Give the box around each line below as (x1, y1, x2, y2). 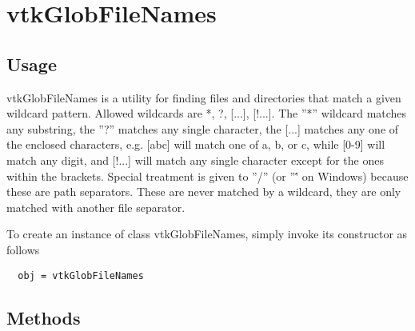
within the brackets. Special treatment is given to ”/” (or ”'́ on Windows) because (6, 167, 409, 184)
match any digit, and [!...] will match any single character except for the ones (6, 151, 384, 168)
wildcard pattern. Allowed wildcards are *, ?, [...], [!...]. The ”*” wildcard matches (6, 105, 407, 122)
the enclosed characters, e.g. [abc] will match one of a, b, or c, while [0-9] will (6, 136, 385, 153)
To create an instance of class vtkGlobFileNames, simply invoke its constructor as (6, 225, 408, 242)
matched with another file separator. (6, 198, 186, 215)
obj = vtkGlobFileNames (18, 269, 144, 281)
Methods (6, 305, 81, 329)
